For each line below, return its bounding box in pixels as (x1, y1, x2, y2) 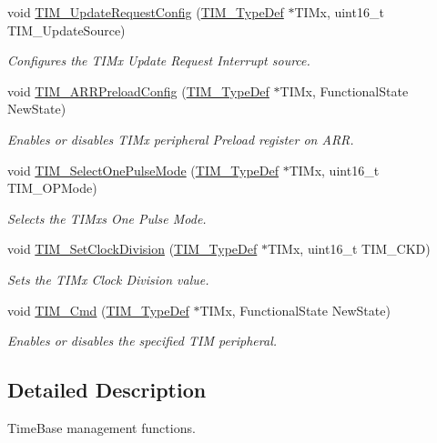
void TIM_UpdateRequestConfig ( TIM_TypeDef (7, 3, 284, 21)
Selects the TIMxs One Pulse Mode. (7, 208, 207, 227)
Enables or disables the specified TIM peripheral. (7, 331, 278, 350)
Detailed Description (7, 376, 207, 404)
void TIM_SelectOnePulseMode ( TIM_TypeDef (7, 160, 279, 179)
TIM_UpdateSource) (7, 20, 126, 39)
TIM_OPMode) (7, 178, 97, 197)
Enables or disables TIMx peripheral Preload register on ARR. (7, 129, 354, 148)
